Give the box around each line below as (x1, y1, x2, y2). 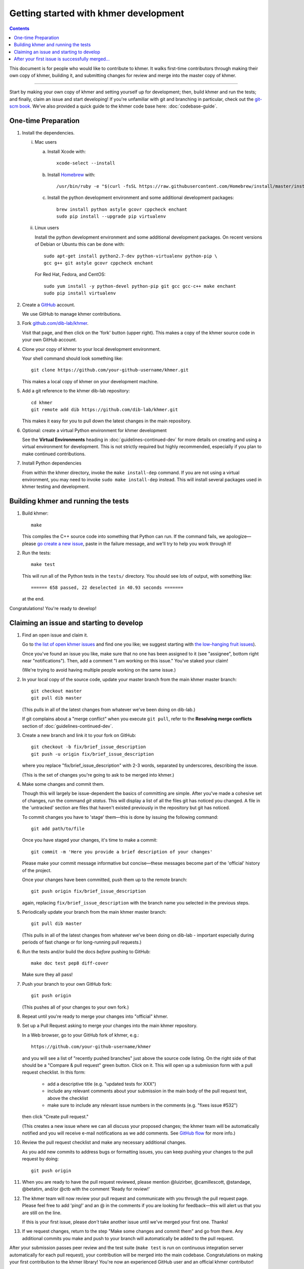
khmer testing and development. (22, 484, 90, 490)
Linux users (34, 225, 59, 231)
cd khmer (31, 399, 53, 406)
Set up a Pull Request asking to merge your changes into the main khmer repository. (22, 1023, 198, 1029)
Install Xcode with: (47, 148, 86, 154)
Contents (9, 25, 30, 31)
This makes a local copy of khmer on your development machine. (22, 378, 159, 384)
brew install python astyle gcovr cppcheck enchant (56, 206, 187, 212)
